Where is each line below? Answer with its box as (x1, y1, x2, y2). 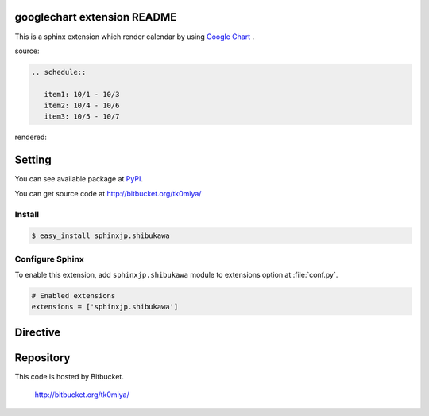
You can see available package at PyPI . (14, 174, 143, 184)
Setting (14, 154, 52, 167)
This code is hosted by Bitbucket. (14, 371, 125, 381)
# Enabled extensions (31, 291, 116, 300)
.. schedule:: (31, 68, 87, 76)
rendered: (14, 132, 48, 142)
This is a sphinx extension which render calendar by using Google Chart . (14, 32, 254, 41)
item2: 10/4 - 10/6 (44, 101, 120, 111)
